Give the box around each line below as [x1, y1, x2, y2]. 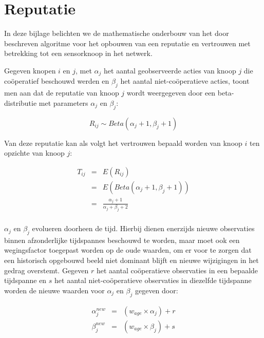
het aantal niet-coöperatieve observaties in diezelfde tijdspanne [54, 275, 252, 286]
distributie [4, 97, 37, 108]
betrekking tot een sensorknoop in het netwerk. [4, 48, 153, 59]
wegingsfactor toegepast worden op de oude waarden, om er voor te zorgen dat [4, 245, 252, 255]
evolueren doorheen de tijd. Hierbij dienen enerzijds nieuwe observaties [32, 223, 255, 234]
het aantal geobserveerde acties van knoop [104, 65, 236, 76]
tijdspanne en [4, 275, 47, 286]
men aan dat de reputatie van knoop [4, 87, 119, 98]
